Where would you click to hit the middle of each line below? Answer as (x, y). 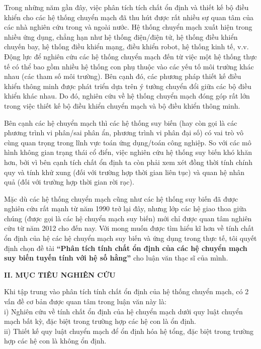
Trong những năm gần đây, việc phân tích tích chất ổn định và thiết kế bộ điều (126, 7)
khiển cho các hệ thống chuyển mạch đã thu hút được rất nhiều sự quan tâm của (129, 17)
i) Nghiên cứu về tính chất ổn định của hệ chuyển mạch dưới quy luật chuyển (123, 311)
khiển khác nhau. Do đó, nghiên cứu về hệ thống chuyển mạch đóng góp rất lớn (127, 96)
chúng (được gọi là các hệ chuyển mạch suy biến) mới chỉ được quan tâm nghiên (128, 218)
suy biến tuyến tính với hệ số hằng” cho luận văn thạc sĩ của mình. (116, 258)
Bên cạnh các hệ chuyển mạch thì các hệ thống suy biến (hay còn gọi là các (121, 122)
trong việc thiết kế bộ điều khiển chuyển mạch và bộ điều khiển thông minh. (122, 105)
